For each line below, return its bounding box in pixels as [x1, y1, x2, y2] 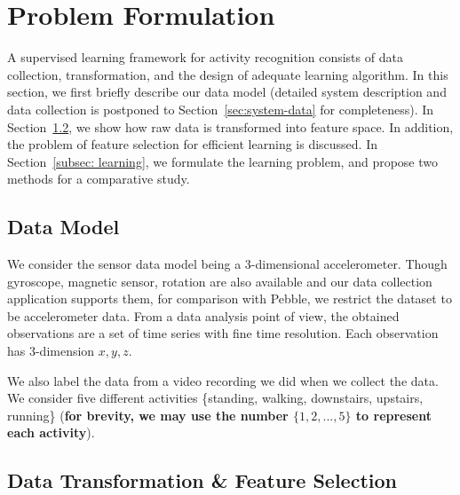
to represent [355, 405, 432, 424]
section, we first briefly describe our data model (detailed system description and [7, 82, 447, 101]
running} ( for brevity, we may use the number [7, 405, 289, 424]
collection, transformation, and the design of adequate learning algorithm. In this [7, 65, 448, 83]
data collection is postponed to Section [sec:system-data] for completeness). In [7, 99, 434, 118]
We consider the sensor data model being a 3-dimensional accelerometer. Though [7, 255, 448, 273]
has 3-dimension [7, 342, 95, 360]
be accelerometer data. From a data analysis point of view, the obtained [7, 306, 400, 325]
